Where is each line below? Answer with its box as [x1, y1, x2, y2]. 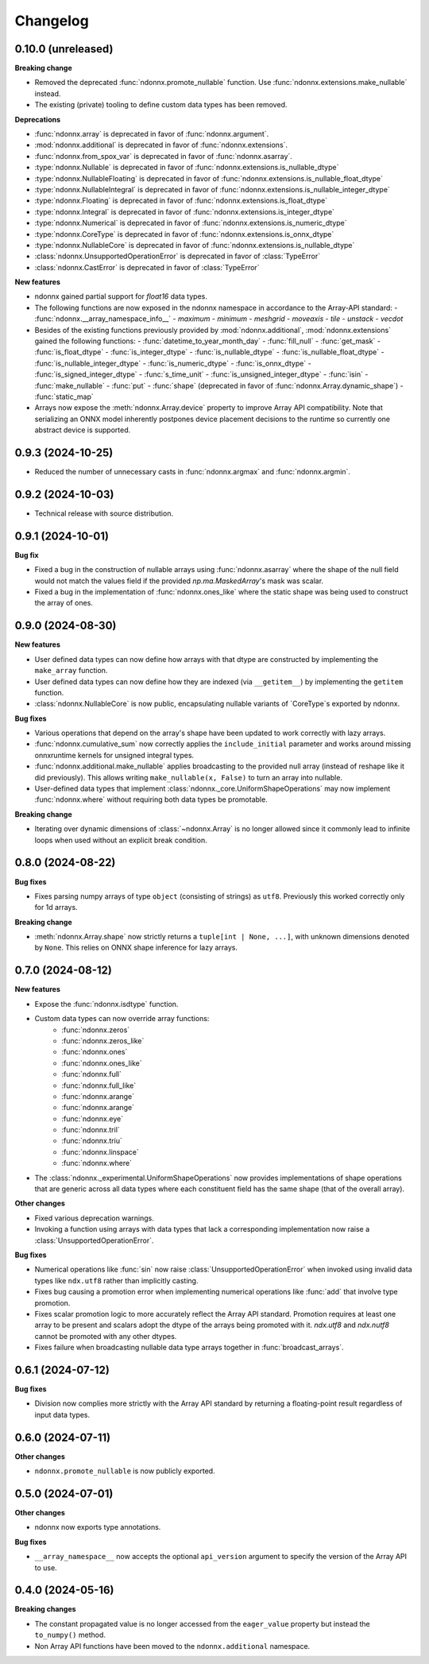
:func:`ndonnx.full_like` [61, 1081, 137, 1090]
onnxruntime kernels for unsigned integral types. [34, 750, 195, 760]
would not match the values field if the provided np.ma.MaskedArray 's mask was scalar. [34, 576, 324, 586]
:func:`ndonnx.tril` [61, 1125, 121, 1135]
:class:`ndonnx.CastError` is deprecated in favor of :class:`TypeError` [34, 262, 260, 272]
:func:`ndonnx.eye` [61, 1113, 123, 1124]
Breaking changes [14, 1604, 76, 1614]
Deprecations [14, 114, 61, 124]
